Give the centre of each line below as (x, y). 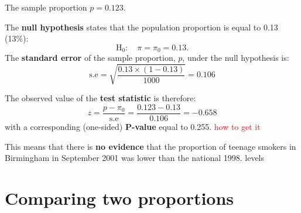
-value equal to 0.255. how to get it (196, 127)
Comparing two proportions (119, 198)
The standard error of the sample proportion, (90, 58)
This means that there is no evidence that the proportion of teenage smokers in (150, 146)
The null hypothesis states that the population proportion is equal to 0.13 (141, 27)
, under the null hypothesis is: (236, 58)
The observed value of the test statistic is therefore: (100, 98)
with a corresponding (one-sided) (64, 127)
